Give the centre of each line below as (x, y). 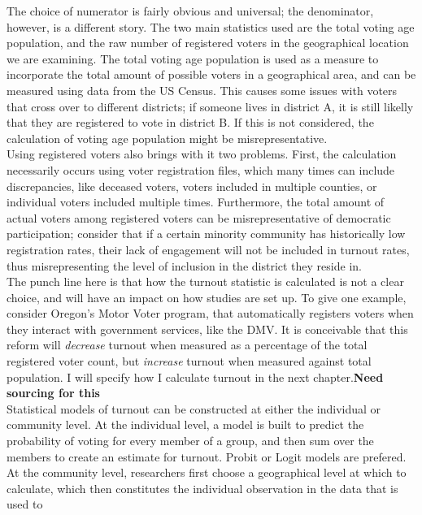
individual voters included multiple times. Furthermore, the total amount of (196, 202)
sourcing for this (53, 393)
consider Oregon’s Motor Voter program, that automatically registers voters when (210, 313)
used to (25, 504)
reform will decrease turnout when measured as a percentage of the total (187, 345)
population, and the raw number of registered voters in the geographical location (208, 43)
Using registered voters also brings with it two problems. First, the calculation (202, 154)
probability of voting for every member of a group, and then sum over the (190, 441)
